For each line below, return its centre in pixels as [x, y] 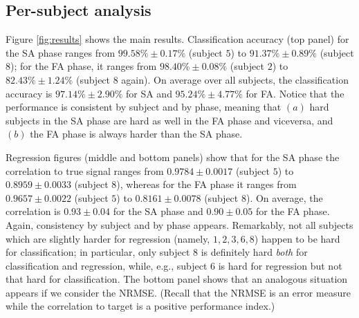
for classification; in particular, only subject [98, 252]
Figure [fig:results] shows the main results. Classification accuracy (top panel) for [177, 39]
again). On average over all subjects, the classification [235, 79]
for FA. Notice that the [295, 93]
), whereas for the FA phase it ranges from [206, 184]
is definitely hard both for [254, 252]
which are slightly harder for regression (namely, [108, 238]
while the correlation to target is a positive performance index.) [140, 306]
